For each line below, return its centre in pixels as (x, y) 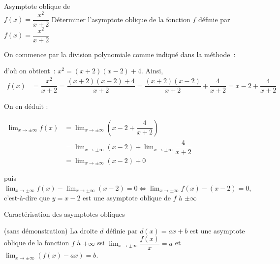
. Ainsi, (152, 71)
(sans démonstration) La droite (51, 230)
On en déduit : (26, 106)
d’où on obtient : (30, 71)
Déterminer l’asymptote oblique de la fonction (121, 19)
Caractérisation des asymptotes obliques (64, 214)
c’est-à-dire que (27, 197)
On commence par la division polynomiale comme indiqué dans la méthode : (120, 54)
